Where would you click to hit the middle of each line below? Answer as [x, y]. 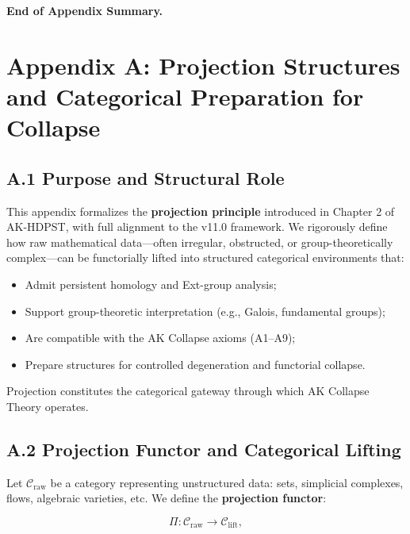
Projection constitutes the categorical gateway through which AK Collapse [188, 391]
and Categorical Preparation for [185, 96]
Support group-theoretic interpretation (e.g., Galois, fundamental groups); [205, 311]
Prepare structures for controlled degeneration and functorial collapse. [195, 364]
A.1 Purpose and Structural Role [146, 177]
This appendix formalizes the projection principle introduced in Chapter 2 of [201, 211]
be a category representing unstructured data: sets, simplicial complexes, [227, 482]
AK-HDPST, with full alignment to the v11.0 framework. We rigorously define [197, 227]
